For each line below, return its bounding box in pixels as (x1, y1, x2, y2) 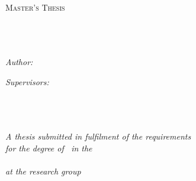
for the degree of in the (5, 141, 92, 154)
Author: (5, 55, 33, 67)
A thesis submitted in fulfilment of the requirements (5, 130, 191, 142)
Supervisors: (5, 75, 49, 88)
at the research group (5, 164, 81, 177)
